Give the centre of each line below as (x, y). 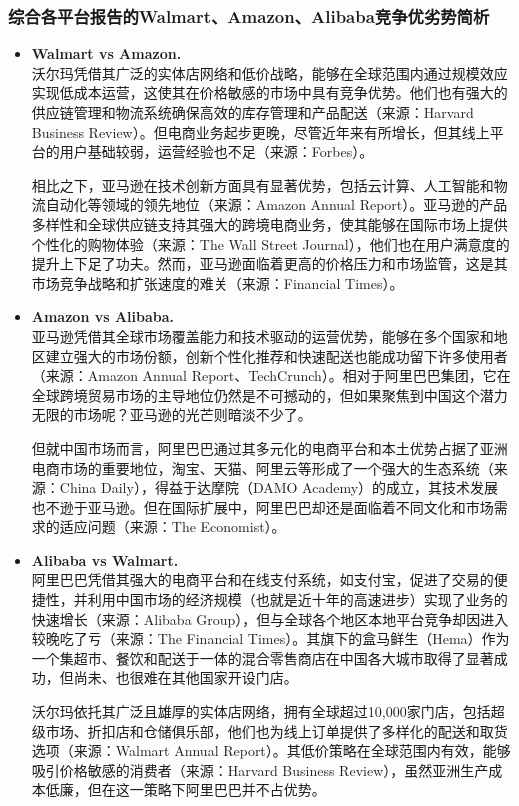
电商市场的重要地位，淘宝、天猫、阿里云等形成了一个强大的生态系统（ (262, 467)
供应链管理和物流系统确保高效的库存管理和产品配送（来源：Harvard (252, 112)
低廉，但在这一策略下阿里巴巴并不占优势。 (185, 789)
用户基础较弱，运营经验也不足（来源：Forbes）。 (216, 151)
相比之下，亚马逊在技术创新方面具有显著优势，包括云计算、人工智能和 (262, 184)
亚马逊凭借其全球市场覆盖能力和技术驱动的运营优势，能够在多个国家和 (262, 335)
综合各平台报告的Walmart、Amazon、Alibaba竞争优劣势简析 (249, 15)
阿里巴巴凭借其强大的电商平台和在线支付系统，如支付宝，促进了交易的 (262, 579)
